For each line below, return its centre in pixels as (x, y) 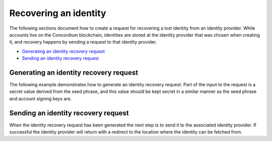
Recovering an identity (58, 13)
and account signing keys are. (41, 98)
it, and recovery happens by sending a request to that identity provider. (83, 42)
